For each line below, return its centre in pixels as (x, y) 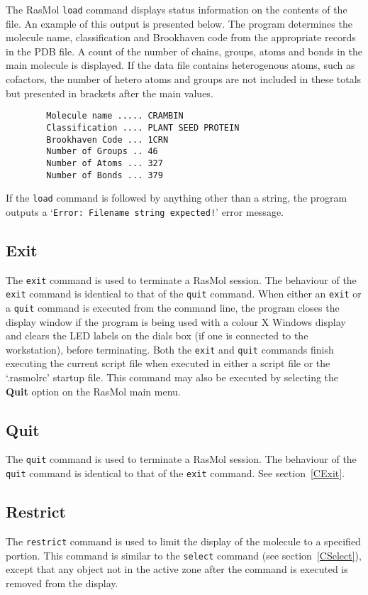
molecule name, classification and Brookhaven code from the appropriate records (181, 37)
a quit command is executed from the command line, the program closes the (173, 307)
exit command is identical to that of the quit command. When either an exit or (184, 294)
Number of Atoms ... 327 (105, 163)
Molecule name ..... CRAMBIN (115, 116)
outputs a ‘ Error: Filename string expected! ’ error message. (145, 211)
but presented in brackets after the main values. (110, 93)
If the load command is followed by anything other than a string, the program (177, 198)
